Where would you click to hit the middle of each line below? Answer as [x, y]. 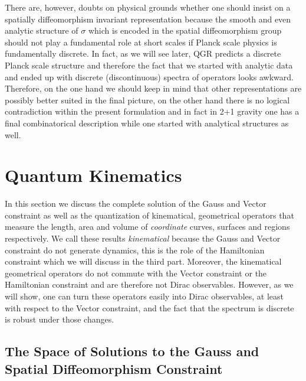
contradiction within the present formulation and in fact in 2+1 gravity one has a [152, 111]
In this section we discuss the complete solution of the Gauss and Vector [136, 203]
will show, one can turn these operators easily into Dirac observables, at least [144, 296]
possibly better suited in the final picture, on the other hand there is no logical [147, 100]
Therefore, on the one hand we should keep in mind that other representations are [153, 88]
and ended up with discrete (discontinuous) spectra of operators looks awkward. [149, 76]
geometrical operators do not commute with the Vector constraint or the [136, 273]
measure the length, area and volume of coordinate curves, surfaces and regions [147, 227]
